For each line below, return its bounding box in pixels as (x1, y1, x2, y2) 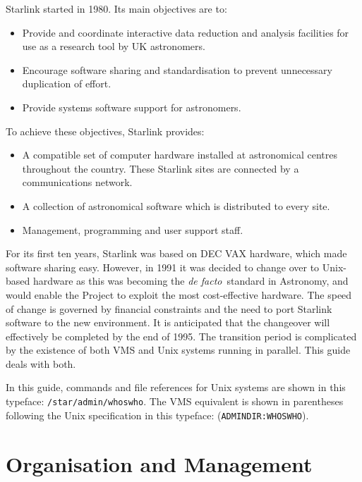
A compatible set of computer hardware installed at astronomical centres (22, 147, 337, 162)
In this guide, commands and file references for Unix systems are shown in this (6, 380, 346, 395)
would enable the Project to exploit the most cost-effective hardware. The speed (6, 287, 352, 302)
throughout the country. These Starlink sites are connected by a (22, 161, 299, 175)
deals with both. (6, 356, 76, 371)
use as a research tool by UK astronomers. (22, 39, 205, 54)
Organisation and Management (6, 449, 313, 478)
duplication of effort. (22, 76, 111, 91)
